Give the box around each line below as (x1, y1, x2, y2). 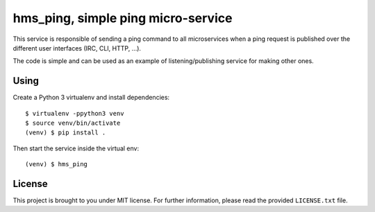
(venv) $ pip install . (25, 129, 106, 136)
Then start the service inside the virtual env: (12, 144, 139, 152)
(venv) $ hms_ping (25, 160, 88, 168)
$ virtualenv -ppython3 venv (25, 109, 124, 117)
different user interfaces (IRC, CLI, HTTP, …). (12, 44, 142, 52)
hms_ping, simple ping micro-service (12, 10, 233, 26)
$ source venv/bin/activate (25, 119, 121, 127)
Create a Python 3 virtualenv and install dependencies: (12, 94, 170, 102)
